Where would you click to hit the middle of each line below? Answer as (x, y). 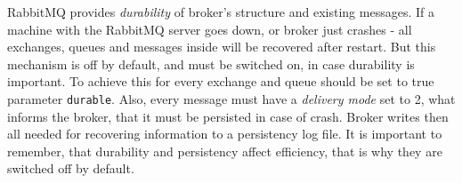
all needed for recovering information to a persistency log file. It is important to (225, 134)
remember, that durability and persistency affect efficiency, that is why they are (225, 151)
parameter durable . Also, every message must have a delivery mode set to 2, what (231, 98)
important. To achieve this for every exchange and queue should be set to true (221, 81)
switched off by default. (71, 168)
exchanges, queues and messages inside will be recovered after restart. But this (222, 47)
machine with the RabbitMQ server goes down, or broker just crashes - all (210, 29)
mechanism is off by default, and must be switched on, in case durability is (211, 64)
